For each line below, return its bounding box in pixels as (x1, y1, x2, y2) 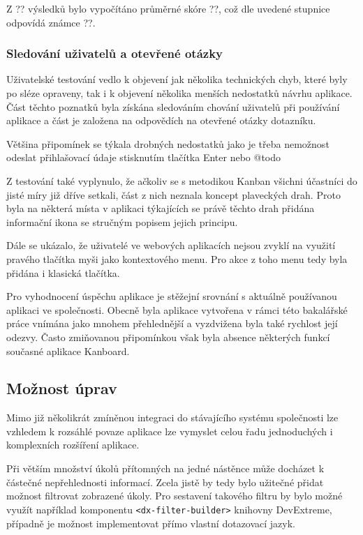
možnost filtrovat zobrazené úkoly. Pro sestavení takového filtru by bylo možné (6, 488, 343, 503)
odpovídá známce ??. (6, 15, 96, 29)
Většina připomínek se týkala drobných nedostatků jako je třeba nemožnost (6, 136, 329, 151)
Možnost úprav (6, 377, 117, 399)
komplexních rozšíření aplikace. (6, 437, 140, 452)
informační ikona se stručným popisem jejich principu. (6, 214, 238, 229)
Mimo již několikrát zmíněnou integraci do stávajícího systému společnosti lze (6, 410, 339, 425)
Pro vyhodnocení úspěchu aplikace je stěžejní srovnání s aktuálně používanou (6, 289, 337, 303)
